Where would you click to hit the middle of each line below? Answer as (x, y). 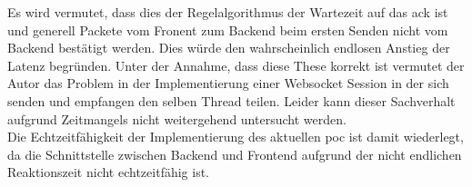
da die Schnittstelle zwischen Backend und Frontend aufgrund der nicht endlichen (235, 154)
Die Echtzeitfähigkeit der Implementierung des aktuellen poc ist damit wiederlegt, (236, 137)
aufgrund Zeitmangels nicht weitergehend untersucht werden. (177, 118)
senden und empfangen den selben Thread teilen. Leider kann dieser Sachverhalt (231, 100)
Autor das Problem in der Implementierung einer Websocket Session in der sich (228, 83)
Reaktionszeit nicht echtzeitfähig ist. (108, 172)
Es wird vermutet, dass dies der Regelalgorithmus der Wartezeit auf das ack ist (228, 12)
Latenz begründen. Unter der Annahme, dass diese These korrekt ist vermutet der (236, 65)
